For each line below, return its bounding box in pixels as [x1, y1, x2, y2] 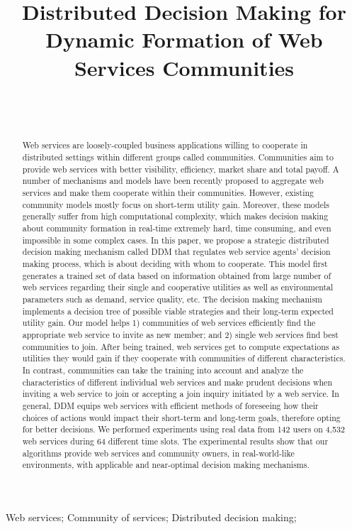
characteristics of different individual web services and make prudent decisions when [22, 376, 332, 388]
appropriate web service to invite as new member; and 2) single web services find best [22, 328, 339, 340]
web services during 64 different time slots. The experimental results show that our [22, 435, 329, 447]
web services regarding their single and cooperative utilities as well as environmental [22, 281, 334, 293]
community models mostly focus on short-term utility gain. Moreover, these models [22, 198, 329, 210]
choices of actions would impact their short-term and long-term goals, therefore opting [22, 411, 341, 423]
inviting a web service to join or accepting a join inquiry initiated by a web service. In [22, 388, 339, 400]
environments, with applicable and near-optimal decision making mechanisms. [22, 459, 310, 471]
